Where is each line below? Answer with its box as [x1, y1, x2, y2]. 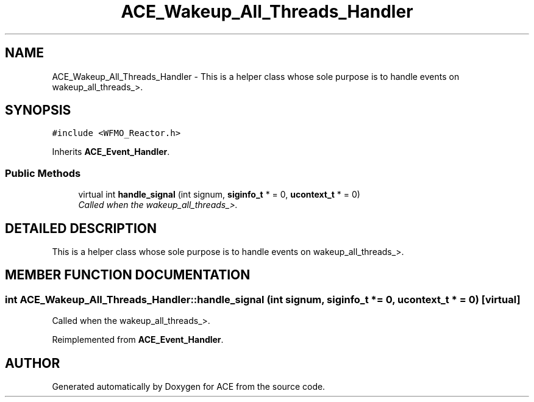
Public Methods [5, 167, 81, 179]
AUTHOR [5, 355, 60, 371]
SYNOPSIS [5, 102, 71, 118]
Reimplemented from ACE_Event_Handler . [52, 334, 224, 345]
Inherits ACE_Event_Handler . [52, 146, 170, 157]
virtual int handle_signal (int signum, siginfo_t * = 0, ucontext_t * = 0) [78, 189, 360, 200]
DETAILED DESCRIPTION [5, 220, 157, 236]
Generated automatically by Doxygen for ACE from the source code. [52, 381, 326, 392]
